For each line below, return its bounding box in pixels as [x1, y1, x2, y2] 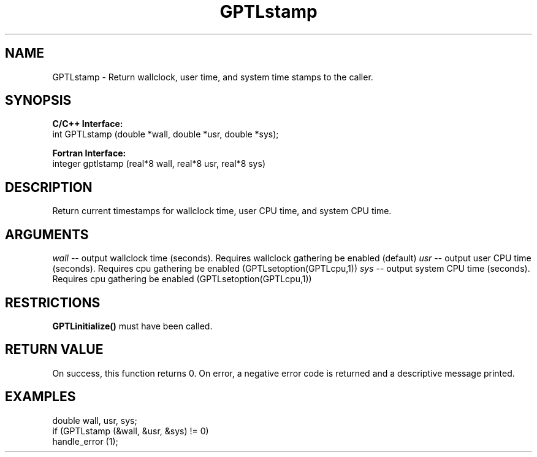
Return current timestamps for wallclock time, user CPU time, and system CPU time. [52, 205, 392, 217]
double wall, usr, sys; [52, 415, 137, 426]
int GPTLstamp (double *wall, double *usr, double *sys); [52, 129, 279, 140]
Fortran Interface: [52, 148, 126, 159]
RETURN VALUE [5, 342, 104, 358]
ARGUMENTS [5, 226, 89, 242]
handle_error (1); [52, 436, 118, 447]
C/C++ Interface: [52, 118, 123, 129]
